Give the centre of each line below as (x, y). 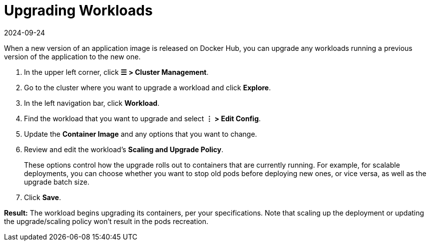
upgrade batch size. (57, 182)
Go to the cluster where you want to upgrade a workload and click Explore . (148, 87)
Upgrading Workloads (78, 10)
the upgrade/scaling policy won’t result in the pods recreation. (106, 221)
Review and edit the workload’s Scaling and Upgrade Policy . (124, 149)
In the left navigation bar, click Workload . (92, 103)
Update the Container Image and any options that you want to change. (141, 134)
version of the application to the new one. (72, 56)
